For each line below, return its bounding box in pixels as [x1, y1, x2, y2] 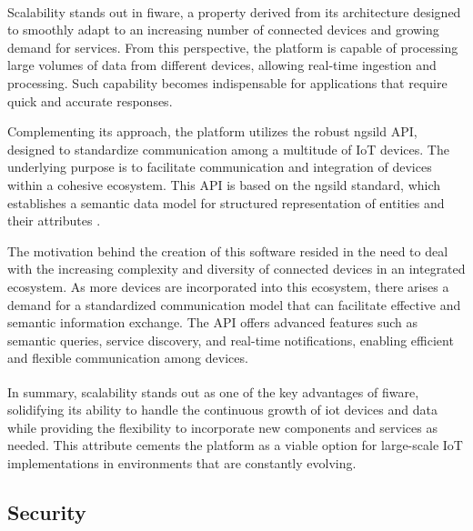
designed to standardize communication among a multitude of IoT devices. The [7, 139, 449, 158]
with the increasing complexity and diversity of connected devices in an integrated [7, 259, 466, 278]
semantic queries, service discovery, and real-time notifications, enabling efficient [7, 330, 454, 349]
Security [7, 497, 86, 526]
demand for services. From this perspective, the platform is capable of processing [7, 37, 458, 56]
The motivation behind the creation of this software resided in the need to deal [7, 241, 448, 260]
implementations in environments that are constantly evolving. [7, 453, 357, 472]
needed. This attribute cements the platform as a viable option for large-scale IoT [7, 436, 463, 455]
